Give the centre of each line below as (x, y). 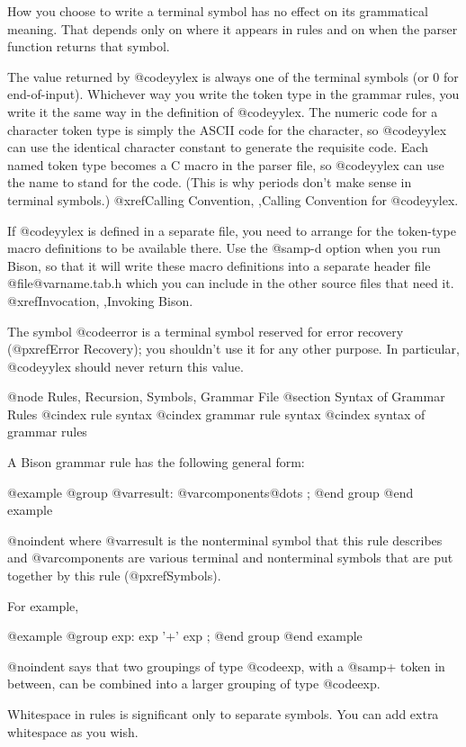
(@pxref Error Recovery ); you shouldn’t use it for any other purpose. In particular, (233, 349)
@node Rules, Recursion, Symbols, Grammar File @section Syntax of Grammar (226, 396)
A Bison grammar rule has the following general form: (156, 462)
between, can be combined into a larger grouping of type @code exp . (194, 684)
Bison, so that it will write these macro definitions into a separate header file (219, 265)
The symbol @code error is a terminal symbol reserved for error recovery (206, 331)
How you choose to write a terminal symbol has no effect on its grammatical (218, 11)
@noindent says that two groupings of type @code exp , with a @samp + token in (226, 666)
